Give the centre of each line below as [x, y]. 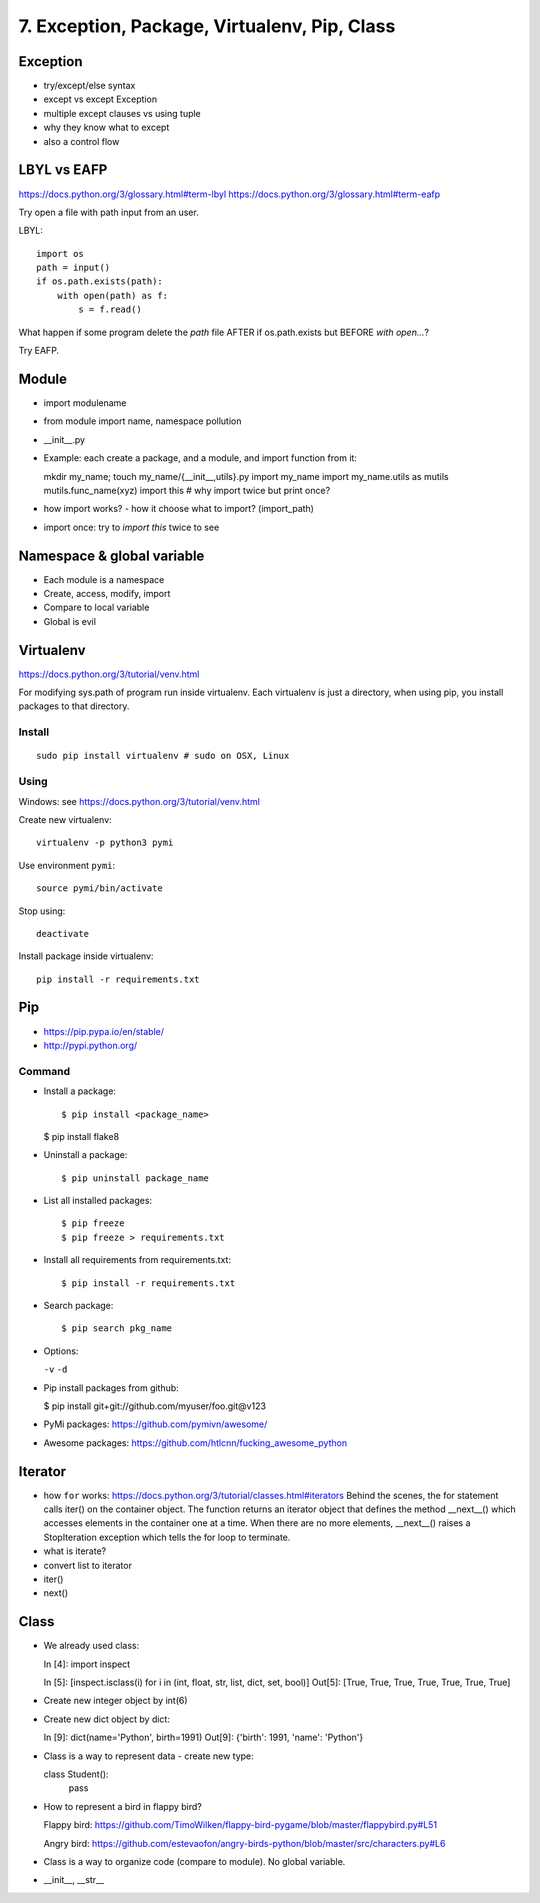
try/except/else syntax [89, 86]
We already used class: [91, 1646]
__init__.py [64, 439]
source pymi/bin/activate [100, 888]
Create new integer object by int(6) [116, 1701]
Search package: [78, 1306]
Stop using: [42, 911]
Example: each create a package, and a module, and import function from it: [200, 458]
